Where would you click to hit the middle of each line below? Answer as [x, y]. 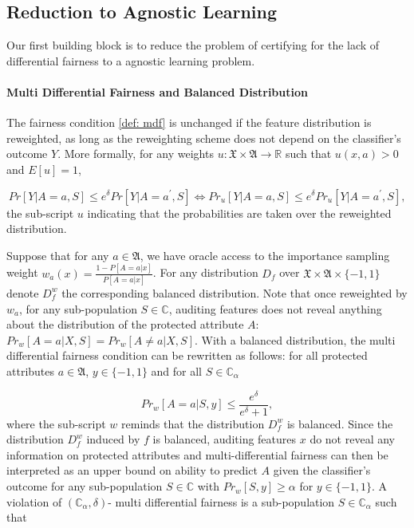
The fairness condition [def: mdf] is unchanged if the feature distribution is [189, 122]
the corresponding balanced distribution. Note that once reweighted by [235, 292]
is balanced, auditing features [225, 439]
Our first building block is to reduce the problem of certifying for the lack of [193, 45]
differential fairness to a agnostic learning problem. [131, 60]
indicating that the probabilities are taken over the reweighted [239, 213]
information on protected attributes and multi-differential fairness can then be [197, 454]
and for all [177, 370]
